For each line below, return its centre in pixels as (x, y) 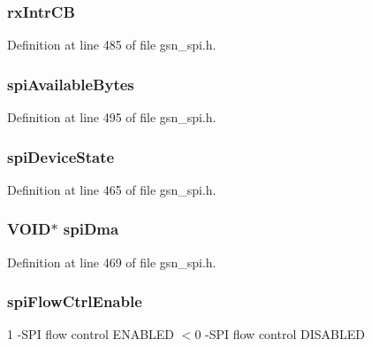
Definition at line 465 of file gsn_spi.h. (112, 189)
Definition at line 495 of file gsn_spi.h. (112, 117)
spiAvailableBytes (71, 84)
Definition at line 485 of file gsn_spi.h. (112, 45)
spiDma (91, 229)
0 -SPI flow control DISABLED (280, 334)
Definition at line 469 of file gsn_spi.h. (112, 262)
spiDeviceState (61, 156)
